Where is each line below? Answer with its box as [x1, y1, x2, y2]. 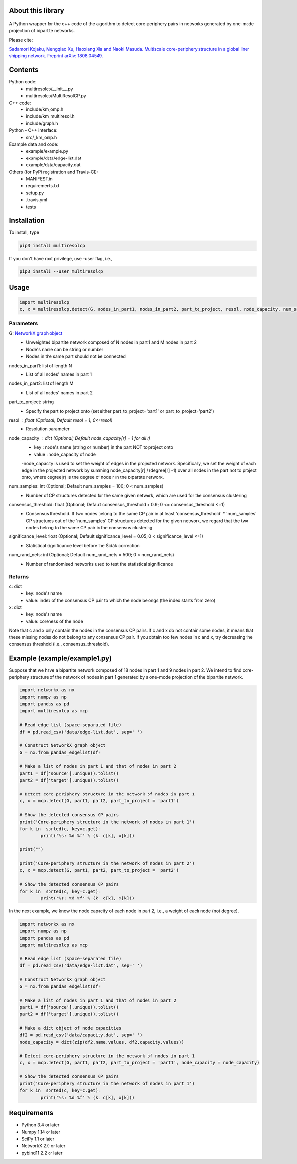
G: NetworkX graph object [9, 330, 63, 336]
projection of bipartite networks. [9, 28, 75, 34]
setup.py [26, 190, 44, 196]
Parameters [9, 320, 38, 327]
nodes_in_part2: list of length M [9, 380, 74, 386]
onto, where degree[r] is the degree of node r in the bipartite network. [21, 474, 164, 480]
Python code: [9, 79, 37, 85]
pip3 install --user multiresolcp [19, 269, 103, 274]
